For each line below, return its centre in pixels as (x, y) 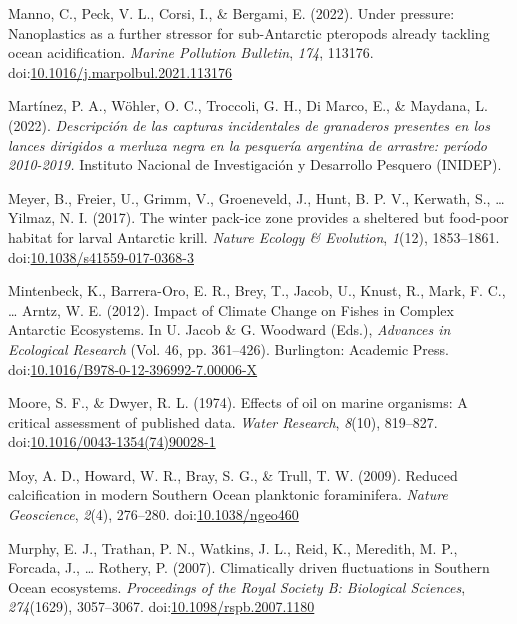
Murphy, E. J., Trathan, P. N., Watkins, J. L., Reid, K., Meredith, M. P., (233, 547)
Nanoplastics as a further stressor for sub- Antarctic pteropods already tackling (249, 32)
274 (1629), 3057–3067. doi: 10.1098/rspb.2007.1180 (161, 606)
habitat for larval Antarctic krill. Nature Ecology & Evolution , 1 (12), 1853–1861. (254, 236)
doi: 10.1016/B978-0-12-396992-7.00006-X (133, 368)
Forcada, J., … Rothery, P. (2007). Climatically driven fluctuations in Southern (249, 567)
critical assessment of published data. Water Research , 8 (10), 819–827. (223, 421)
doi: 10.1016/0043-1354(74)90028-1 (112, 441)
